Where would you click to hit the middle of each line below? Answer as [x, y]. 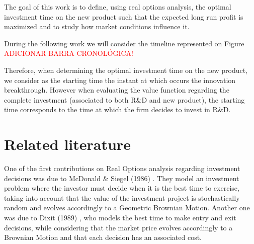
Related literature [67, 144]
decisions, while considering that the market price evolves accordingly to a [118, 227]
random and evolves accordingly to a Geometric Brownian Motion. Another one [127, 208]
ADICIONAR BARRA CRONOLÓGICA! [69, 53]
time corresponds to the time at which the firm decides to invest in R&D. [117, 109]
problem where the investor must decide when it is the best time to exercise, [122, 188]
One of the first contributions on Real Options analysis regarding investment [122, 168]
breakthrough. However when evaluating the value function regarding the [117, 90]
